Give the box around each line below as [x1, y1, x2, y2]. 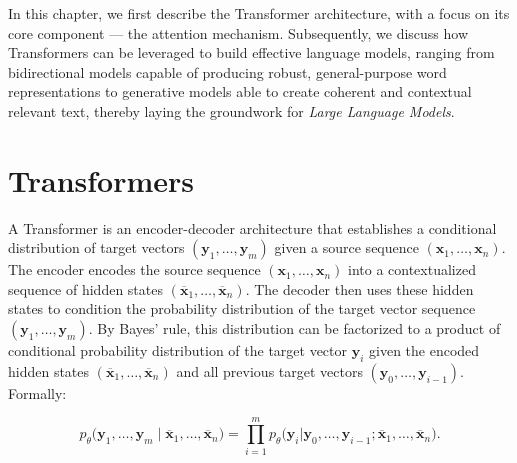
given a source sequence [274, 237, 419, 258]
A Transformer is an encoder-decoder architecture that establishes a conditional [8, 217, 497, 238]
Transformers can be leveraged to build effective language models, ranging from [8, 42, 495, 63]
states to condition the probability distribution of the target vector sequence [8, 298, 476, 319]
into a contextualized [347, 259, 476, 280]
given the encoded [369, 340, 480, 361]
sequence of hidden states [8, 278, 163, 299]
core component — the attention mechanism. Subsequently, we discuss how [8, 22, 469, 43]
